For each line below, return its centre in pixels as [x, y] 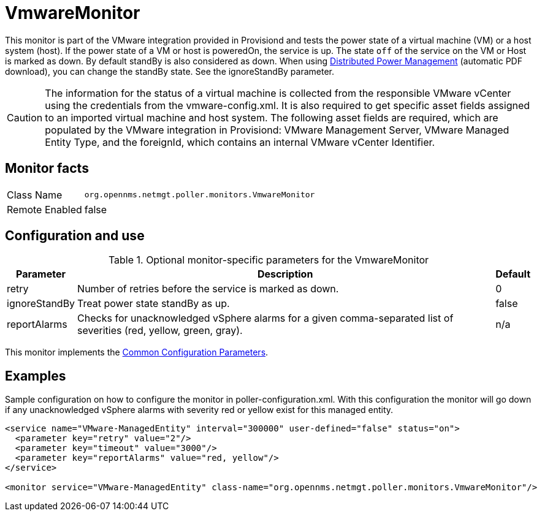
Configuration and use [75, 236]
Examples [36, 376]
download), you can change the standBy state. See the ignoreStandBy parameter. [170, 71]
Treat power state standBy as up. [154, 304]
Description [285, 274]
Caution [25, 117]
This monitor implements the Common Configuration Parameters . [137, 352]
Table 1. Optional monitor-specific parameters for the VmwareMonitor [269, 260]
